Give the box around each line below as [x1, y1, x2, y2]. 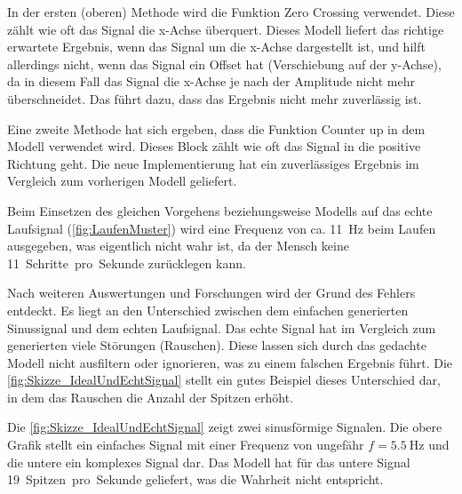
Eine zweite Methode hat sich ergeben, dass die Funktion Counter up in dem [7, 119, 426, 138]
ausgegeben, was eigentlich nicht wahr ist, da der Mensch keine [7, 236, 349, 255]
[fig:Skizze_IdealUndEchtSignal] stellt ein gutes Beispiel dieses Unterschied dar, [7, 370, 441, 389]
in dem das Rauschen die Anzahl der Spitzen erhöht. [7, 387, 294, 406]
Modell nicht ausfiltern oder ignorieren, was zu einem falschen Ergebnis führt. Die [7, 353, 453, 371]
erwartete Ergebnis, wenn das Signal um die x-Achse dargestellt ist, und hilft [7, 37, 426, 56]
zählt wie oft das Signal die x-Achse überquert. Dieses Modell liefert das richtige [7, 20, 444, 38]
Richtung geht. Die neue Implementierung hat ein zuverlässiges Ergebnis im [7, 154, 419, 172]
